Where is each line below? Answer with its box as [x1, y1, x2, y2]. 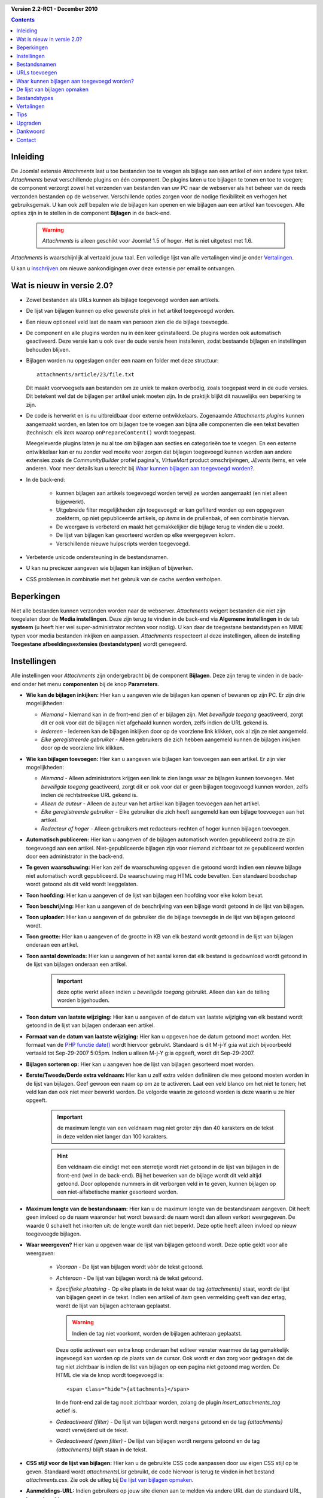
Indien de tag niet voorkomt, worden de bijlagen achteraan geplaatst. [72, 1330, 242, 1337]
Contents [11, 16, 35, 23]
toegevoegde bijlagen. [26, 1230, 81, 1237]
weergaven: [26, 1249, 55, 1257]
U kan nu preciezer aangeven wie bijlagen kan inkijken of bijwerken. [26, 564, 194, 572]
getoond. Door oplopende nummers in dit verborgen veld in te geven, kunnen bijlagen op [57, 1180, 276, 1188]
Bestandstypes [16, 94, 54, 101]
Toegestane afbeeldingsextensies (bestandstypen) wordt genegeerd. [11, 641, 188, 648]
